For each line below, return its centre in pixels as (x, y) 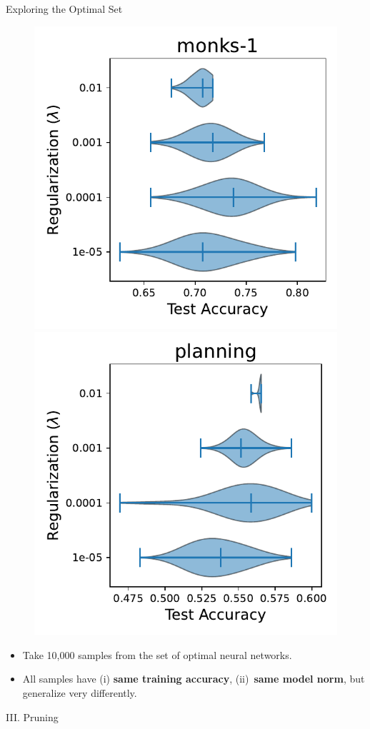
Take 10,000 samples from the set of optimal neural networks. (157, 654)
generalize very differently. (80, 692)
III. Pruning (32, 717)
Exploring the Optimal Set (64, 9)
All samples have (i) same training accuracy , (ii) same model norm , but (194, 679)
